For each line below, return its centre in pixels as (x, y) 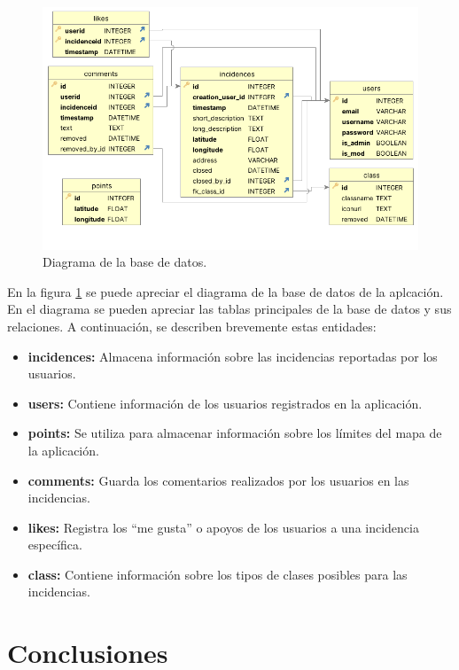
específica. (55, 545)
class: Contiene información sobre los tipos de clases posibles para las (218, 574)
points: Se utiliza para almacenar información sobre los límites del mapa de (235, 433)
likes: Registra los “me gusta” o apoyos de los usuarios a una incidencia (223, 527)
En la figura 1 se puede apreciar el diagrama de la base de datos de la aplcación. (226, 291)
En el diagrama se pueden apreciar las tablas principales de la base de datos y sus (229, 309)
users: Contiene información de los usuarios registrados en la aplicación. (225, 403)
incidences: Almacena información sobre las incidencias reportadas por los (233, 356)
